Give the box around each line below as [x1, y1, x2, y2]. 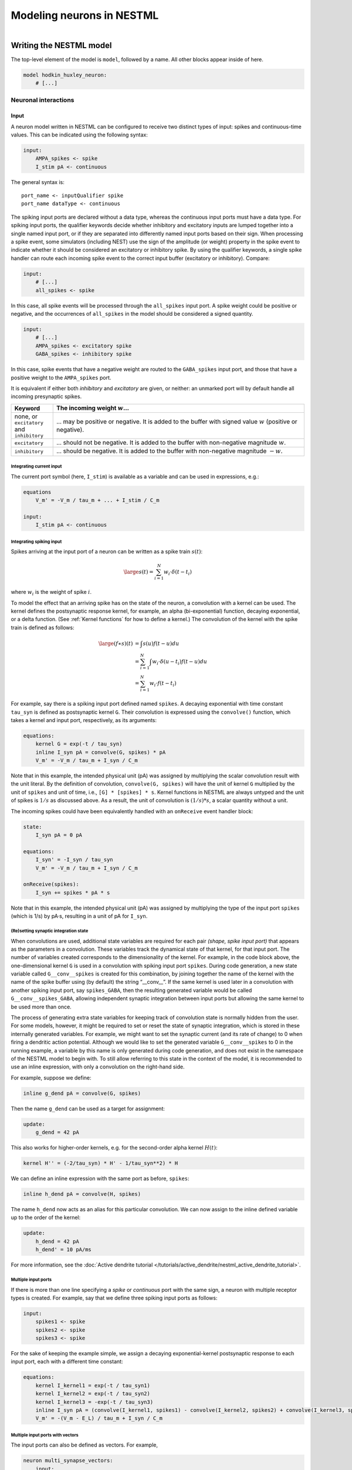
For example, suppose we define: [11, 1074, 92, 1081]
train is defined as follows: [11, 624, 75, 631]
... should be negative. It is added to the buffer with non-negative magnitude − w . [56, 447, 283, 455]
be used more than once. [11, 1003, 72, 1010]
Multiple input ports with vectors [11, 1432, 79, 1438]
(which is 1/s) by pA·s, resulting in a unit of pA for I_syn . [11, 913, 148, 920]
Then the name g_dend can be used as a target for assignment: [11, 1105, 165, 1112]
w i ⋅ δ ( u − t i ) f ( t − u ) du [151, 658, 208, 666]
